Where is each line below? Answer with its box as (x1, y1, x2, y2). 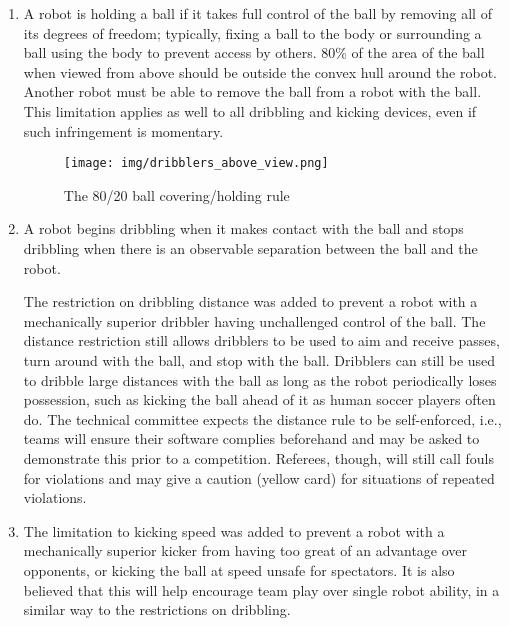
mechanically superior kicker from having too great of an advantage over (23, 540, 468, 561)
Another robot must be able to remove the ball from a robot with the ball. (23, 81, 482, 102)
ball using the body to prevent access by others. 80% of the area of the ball (23, 42, 485, 63)
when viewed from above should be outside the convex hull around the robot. (23, 61, 497, 82)
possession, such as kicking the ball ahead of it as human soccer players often (23, 389, 496, 410)
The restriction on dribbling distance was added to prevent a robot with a (23, 291, 478, 312)
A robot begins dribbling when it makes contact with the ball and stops (23, 218, 464, 239)
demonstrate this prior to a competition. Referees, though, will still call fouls (23, 447, 494, 468)
